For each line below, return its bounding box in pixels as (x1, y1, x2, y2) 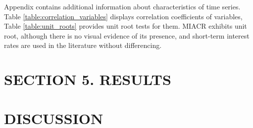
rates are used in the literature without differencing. (4, 40, 162, 50)
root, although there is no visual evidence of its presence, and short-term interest (4, 30, 250, 41)
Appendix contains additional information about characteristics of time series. (4, 1, 241, 11)
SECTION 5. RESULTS (4, 69, 171, 89)
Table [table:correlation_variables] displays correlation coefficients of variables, (4, 11, 243, 21)
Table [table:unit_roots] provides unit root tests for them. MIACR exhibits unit (4, 21, 247, 31)
